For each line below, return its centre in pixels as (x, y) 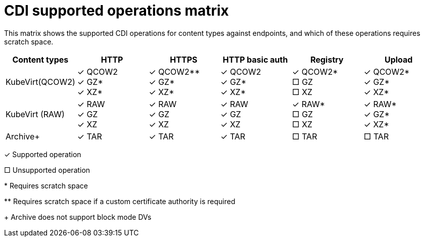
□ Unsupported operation (47, 170)
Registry (327, 59)
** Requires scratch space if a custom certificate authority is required (120, 201)
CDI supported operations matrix (116, 11)
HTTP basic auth (255, 59)
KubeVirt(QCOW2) (40, 82)
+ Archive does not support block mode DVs (78, 217)
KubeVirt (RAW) (35, 114)
